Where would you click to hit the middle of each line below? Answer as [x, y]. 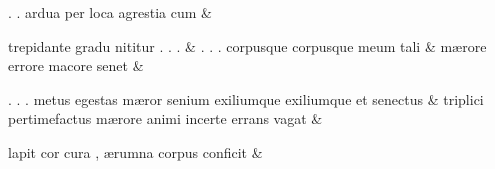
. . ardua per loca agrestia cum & [110, 12]
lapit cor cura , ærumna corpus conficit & [135, 151]
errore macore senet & [76, 65]
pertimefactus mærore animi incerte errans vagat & [165, 118]
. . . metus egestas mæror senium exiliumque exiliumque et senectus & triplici [246, 98]
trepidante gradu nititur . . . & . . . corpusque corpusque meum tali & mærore [247, 45]
